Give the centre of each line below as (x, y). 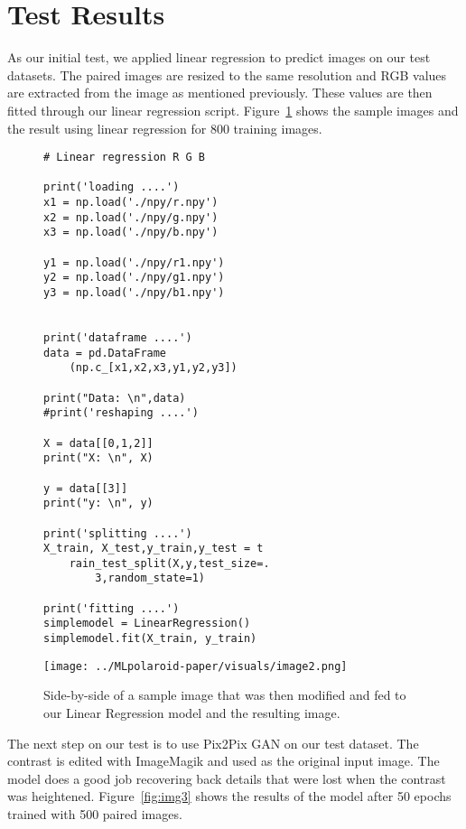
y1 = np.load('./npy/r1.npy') (134, 262)
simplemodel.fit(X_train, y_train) (150, 639)
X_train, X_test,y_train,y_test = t (154, 549)
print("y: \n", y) (98, 503)
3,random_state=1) (150, 578)
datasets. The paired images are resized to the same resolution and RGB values (227, 75)
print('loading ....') (112, 187)
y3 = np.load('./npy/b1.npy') (134, 293)
